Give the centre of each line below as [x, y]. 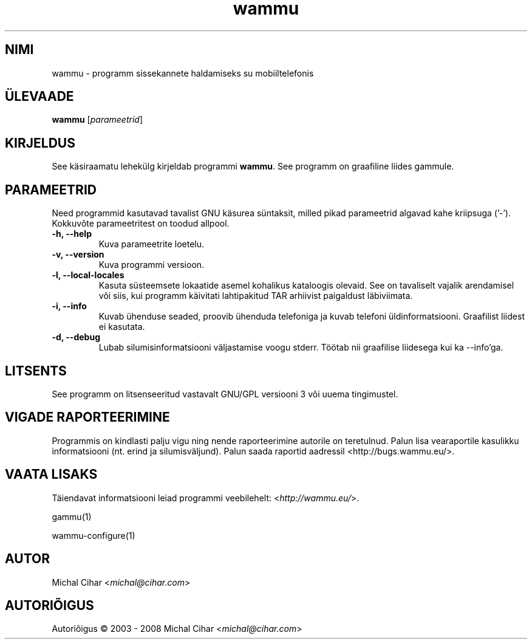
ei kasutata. [122, 327]
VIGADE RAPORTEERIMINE [87, 417]
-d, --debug [76, 337]
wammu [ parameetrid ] [97, 120]
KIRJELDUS [40, 143]
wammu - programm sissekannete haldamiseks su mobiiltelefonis [183, 73]
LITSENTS [36, 371]
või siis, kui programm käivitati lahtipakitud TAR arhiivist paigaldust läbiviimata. [256, 296]
